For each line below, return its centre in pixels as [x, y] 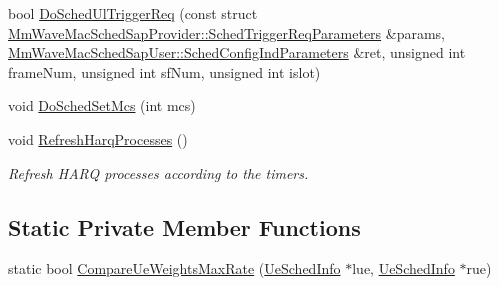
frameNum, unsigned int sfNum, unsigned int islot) [164, 71]
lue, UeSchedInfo [403, 268]
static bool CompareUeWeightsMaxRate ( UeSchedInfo [174, 268]
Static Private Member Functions [184, 226]
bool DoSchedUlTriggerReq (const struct [133, 13]
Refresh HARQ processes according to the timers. [158, 172]
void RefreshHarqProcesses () [98, 138]
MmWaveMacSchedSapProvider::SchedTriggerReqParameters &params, [227, 32]
